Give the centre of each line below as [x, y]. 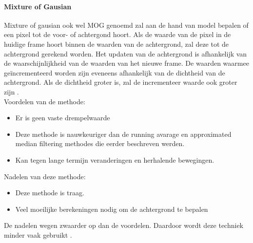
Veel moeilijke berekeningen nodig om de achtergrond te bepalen [112, 209]
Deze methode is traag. [50, 193]
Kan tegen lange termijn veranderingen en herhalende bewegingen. [115, 159]
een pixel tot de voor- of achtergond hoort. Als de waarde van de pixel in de [117, 34]
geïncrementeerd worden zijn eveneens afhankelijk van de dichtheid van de [115, 72]
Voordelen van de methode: [45, 101]
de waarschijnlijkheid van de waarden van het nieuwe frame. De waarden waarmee [126, 63]
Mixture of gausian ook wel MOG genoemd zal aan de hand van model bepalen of [126, 25]
